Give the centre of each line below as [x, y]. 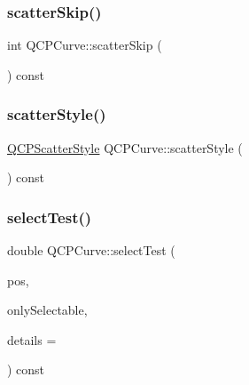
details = [32, 339]
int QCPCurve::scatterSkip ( [85, 45]
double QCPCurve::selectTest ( [91, 250]
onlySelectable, [47, 310]
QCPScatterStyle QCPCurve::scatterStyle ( [125, 147]
